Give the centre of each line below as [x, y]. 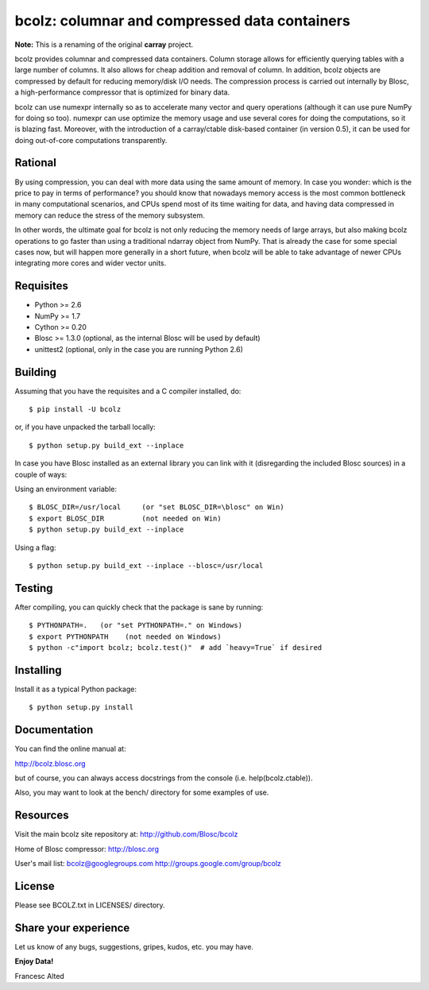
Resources [42, 816]
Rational [36, 163]
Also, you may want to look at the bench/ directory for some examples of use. [142, 793]
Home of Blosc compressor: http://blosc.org [87, 849]
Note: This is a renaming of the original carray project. [104, 44]
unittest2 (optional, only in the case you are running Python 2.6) [139, 349]
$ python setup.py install [81, 708]
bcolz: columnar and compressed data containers [183, 21]
